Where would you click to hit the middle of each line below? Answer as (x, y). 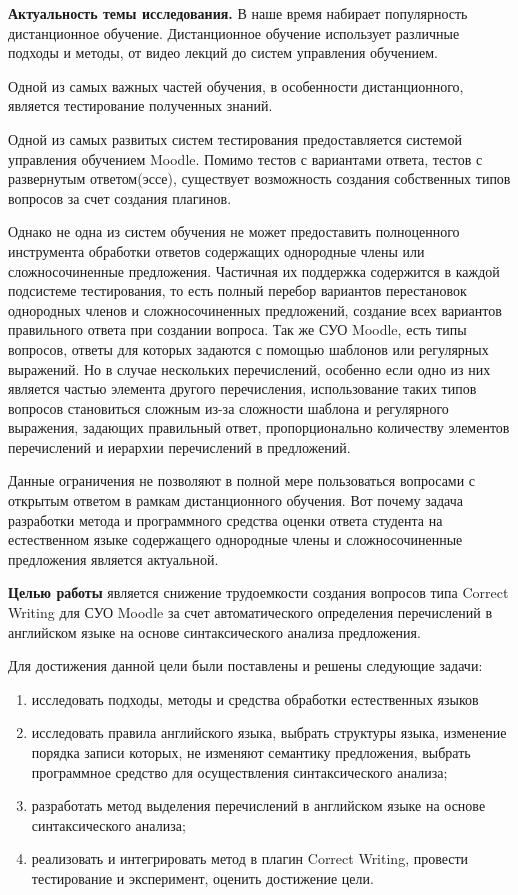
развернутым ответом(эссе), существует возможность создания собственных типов (259, 178)
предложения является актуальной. (113, 558)
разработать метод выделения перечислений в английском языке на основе (258, 805)
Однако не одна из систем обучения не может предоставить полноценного (234, 231)
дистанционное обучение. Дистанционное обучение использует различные (234, 32)
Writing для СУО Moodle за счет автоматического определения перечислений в (250, 612)
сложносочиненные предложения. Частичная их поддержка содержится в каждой (254, 270)
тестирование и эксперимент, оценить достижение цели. (202, 877)
